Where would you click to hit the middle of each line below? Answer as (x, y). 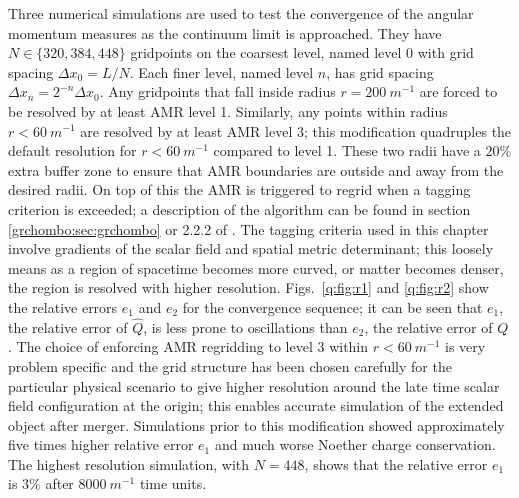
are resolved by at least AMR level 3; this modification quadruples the (296, 130)
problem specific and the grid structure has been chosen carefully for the (230, 365)
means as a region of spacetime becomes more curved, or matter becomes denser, (256, 267)
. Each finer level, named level (221, 71)
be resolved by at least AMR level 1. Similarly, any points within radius (228, 110)
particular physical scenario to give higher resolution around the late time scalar (254, 385)
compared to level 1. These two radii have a (347, 150)
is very (465, 346)
